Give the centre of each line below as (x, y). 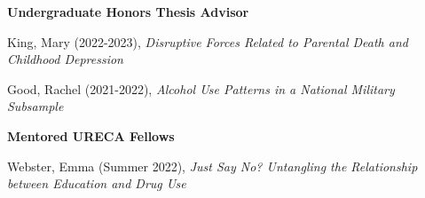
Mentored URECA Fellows (91, 135)
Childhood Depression (65, 59)
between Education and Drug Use (97, 183)
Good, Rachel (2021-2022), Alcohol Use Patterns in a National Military (201, 88)
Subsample (35, 106)
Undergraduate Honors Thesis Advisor (128, 12)
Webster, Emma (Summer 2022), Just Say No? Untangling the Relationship (212, 166)
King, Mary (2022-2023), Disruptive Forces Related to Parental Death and (208, 41)
